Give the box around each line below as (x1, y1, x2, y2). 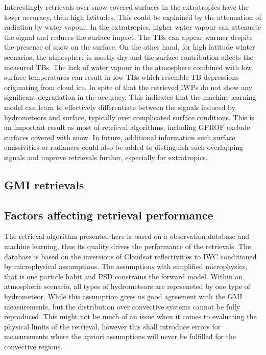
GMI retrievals (4, 176, 84, 192)
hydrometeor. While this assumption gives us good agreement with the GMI (4, 291, 243, 302)
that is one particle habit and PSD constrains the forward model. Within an (4, 271, 243, 281)
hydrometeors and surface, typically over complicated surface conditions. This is (4, 112, 254, 122)
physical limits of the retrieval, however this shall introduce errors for (4, 321, 221, 331)
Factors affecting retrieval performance (4, 207, 213, 223)
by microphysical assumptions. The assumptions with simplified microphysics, (4, 261, 248, 272)
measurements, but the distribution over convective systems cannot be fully (4, 301, 240, 312)
